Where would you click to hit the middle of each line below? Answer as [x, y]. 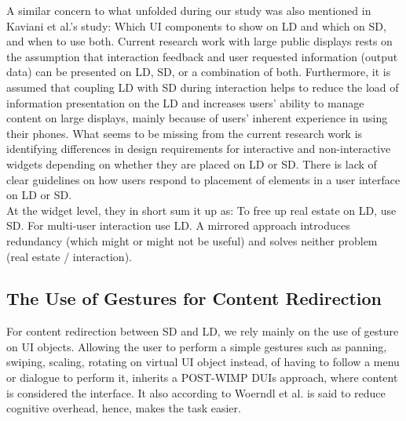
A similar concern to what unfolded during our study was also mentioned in [189, 10]
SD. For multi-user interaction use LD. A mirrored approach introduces [178, 225]
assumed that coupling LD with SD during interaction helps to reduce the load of [203, 87]
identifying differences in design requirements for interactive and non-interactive [199, 149]
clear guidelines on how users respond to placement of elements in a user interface [203, 179]
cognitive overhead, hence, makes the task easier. [124, 408]
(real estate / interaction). [69, 256]
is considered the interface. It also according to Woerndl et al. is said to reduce [196, 392]
